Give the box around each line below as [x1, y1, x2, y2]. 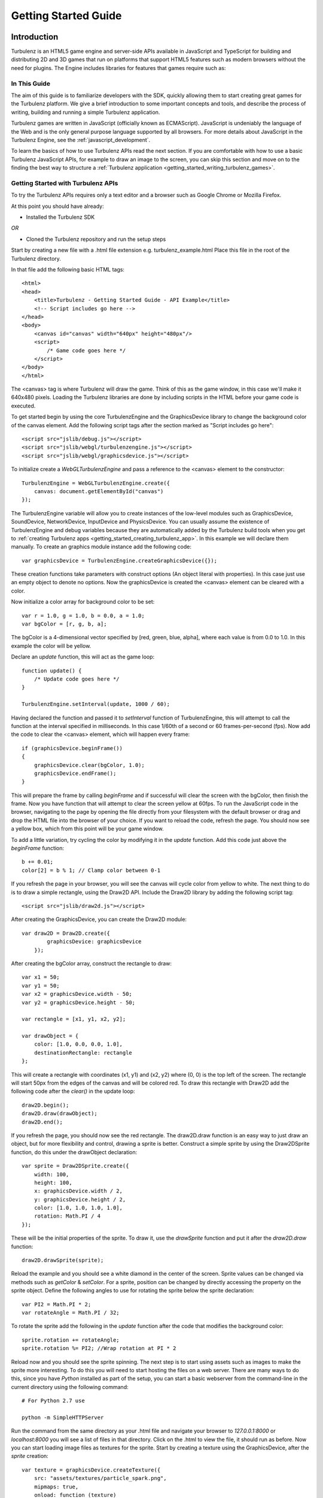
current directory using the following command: [11, 1383, 129, 1390]
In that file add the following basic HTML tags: [11, 265, 125, 273]
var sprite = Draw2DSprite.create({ [22, 1162, 129, 1170]
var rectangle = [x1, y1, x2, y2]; [22, 1016, 126, 1023]
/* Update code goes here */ [33, 676, 120, 682]
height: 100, [33, 1179, 72, 1186]
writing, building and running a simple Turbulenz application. [11, 108, 160, 116]
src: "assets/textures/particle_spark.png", [33, 1475, 167, 1482]
